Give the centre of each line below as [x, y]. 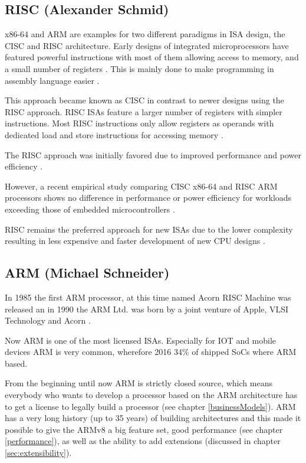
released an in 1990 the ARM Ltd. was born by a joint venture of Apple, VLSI [147, 309]
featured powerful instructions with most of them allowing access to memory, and [152, 57]
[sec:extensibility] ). [38, 453]
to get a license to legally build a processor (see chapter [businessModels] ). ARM [150, 406]
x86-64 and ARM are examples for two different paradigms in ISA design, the [145, 34]
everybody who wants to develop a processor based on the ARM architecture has [151, 395]
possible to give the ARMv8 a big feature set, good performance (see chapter [144, 429]
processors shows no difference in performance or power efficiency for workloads [148, 198]
